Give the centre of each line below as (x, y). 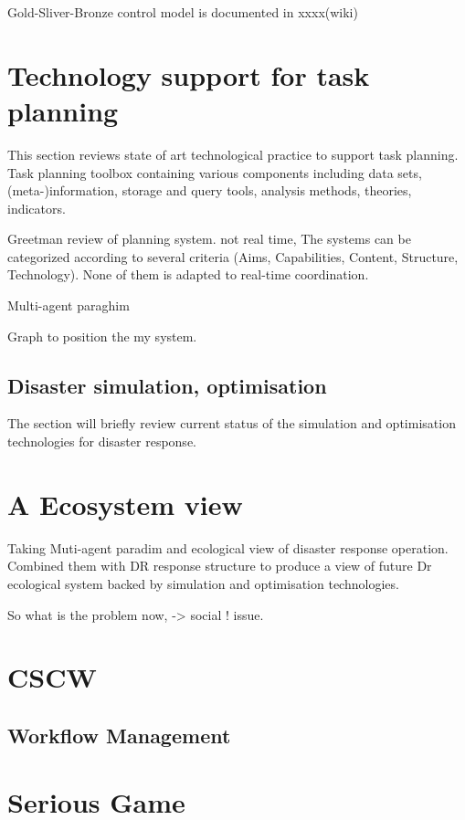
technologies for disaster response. (102, 442)
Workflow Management (119, 735)
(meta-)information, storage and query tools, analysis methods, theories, (210, 190)
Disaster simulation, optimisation (167, 385)
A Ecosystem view (125, 504)
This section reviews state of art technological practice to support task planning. (233, 154)
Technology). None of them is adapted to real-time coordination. (188, 274)
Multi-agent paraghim (69, 305)
